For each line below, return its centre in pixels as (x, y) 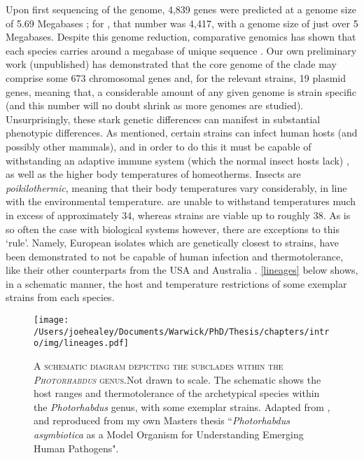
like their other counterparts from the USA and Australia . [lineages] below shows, (182, 270)
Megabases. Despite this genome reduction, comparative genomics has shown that (181, 37)
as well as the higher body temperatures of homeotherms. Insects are (153, 174)
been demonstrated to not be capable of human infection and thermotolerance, (175, 256)
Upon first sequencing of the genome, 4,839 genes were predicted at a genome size (181, 9)
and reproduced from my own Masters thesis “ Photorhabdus (162, 420)
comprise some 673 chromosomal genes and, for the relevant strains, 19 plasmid (176, 77)
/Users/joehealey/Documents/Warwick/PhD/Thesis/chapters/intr (182, 332)
